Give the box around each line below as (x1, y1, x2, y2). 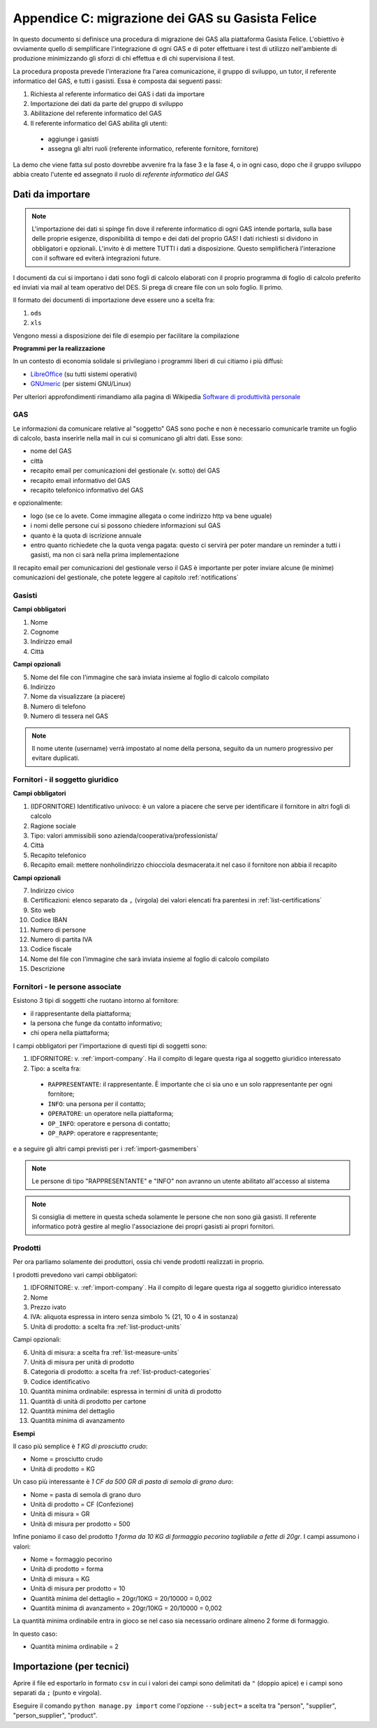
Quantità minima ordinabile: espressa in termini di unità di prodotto (30, 1387, 222, 1396)
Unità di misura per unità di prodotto (30, 1357, 135, 1366)
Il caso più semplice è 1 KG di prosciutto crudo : (13, 1442, 148, 1451)
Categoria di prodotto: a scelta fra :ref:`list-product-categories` (30, 1368, 212, 1376)
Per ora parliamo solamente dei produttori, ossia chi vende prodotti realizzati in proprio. (13, 1258, 265, 1266)
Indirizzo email (30, 637, 73, 646)
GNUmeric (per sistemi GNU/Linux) (30, 380, 132, 388)
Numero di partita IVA (30, 935, 93, 944)
